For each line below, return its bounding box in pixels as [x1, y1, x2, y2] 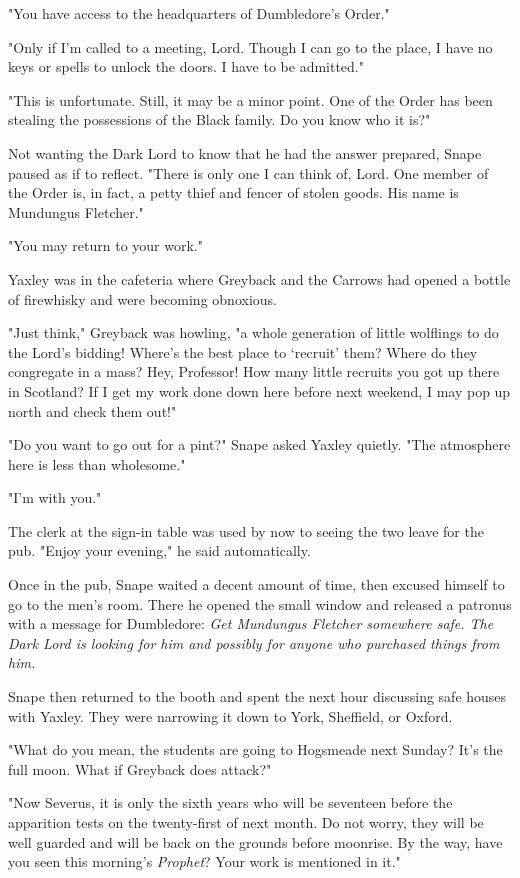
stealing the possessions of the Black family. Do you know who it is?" [8, 109, 431, 130]
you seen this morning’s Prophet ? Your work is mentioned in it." [8, 851, 401, 872]
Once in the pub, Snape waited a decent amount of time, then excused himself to [8, 574, 505, 595]
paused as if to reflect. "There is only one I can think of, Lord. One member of [8, 162, 489, 183]
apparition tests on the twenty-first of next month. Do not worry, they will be [8, 812, 484, 832]
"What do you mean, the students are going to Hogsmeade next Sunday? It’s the [8, 739, 503, 760]
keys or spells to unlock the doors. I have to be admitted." [8, 56, 364, 77]
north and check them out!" [8, 400, 177, 421]
